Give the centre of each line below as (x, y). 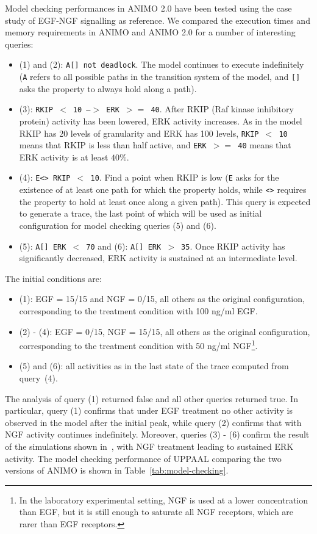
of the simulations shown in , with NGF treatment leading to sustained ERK (149, 446)
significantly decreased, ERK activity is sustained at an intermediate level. (158, 258)
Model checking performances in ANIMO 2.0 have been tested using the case (148, 8)
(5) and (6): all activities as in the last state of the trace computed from (154, 366)
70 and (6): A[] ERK (124, 246)
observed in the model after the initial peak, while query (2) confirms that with (153, 422)
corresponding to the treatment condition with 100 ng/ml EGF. (138, 310)
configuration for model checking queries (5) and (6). (118, 225)
